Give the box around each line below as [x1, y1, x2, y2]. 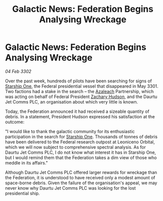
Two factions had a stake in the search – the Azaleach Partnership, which [5, 88, 154, 94]
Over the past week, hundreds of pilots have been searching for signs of [5, 78, 152, 84]
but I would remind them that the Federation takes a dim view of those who [5, 154, 157, 161]
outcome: [5, 119, 25, 125]
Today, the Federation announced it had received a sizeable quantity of [5, 108, 150, 114]
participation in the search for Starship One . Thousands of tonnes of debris [5, 134, 158, 139]
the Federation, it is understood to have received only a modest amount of [5, 174, 156, 180]
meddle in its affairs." [5, 160, 48, 166]
